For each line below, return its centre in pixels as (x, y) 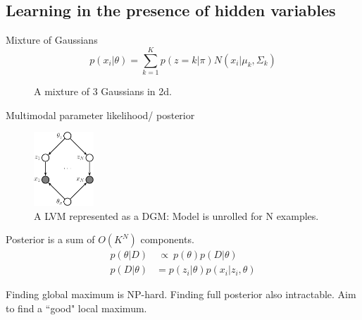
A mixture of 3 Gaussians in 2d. (103, 91)
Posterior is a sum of (50, 239)
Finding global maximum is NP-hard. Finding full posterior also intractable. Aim (181, 294)
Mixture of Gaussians (52, 40)
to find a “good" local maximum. (76, 308)
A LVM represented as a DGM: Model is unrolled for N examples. (176, 215)
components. (167, 239)
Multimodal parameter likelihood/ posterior (100, 115)
